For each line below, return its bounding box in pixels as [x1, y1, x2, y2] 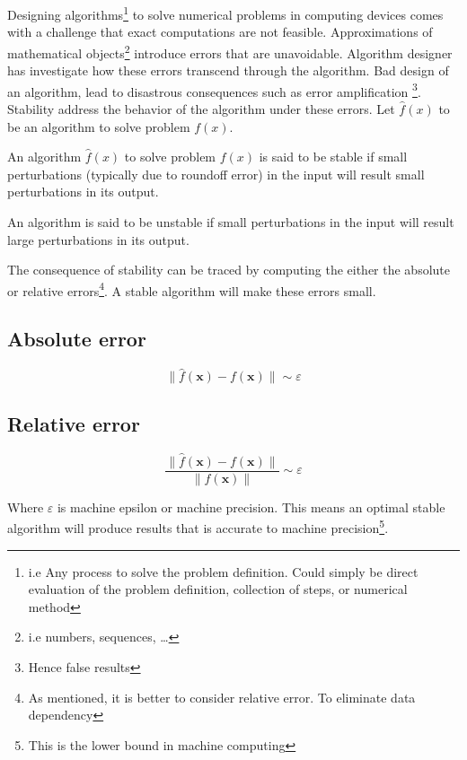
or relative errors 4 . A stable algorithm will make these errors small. [7, 278, 376, 300]
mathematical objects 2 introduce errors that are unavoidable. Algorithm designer [7, 40, 453, 62]
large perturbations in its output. [7, 230, 189, 249]
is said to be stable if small [259, 147, 408, 166]
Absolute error [7, 325, 146, 353]
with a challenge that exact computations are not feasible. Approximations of [7, 22, 433, 41]
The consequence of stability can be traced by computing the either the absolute [7, 260, 451, 279]
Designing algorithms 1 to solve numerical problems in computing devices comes [7, 3, 444, 23]
